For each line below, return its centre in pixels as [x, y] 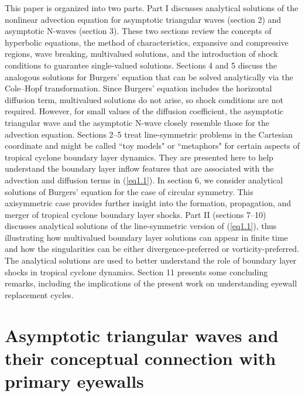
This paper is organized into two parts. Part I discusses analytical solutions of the [152, 8]
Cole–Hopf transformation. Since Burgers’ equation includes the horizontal [138, 88]
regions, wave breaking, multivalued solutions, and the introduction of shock [141, 54]
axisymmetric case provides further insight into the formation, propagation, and [148, 203]
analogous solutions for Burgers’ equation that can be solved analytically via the [149, 76]
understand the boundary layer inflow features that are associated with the [139, 168]
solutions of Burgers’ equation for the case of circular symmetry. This [129, 191]
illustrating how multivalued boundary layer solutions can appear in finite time [146, 237]
